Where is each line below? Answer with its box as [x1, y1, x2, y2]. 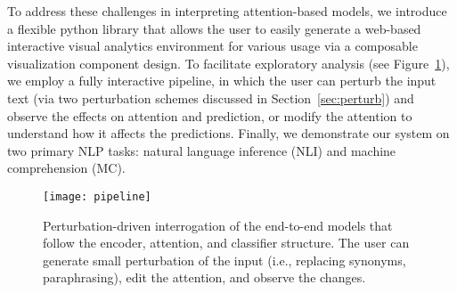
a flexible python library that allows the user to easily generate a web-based [7, 19, 421, 37]
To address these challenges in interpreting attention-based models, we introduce [7, 2, 447, 20]
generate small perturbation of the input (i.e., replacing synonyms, [43, 250, 406, 269]
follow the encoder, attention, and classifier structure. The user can [43, 233, 410, 252]
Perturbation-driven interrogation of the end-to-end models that [43, 216, 393, 234]
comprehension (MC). [7, 159, 126, 177]
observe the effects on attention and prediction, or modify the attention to [7, 106, 412, 125]
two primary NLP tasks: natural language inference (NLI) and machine [7, 141, 396, 159]
